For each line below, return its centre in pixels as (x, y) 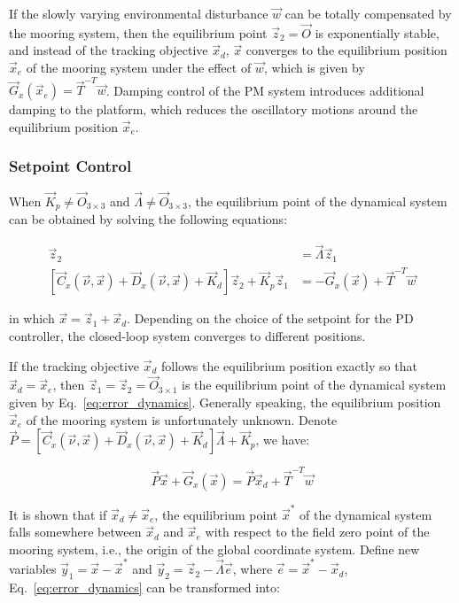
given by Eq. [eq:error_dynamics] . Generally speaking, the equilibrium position (225, 402)
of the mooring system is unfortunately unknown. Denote (182, 419)
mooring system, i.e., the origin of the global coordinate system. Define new (214, 549)
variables (33, 569)
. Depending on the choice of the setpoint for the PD (270, 318)
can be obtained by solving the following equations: (148, 219)
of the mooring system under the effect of (139, 67)
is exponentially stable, (377, 32)
